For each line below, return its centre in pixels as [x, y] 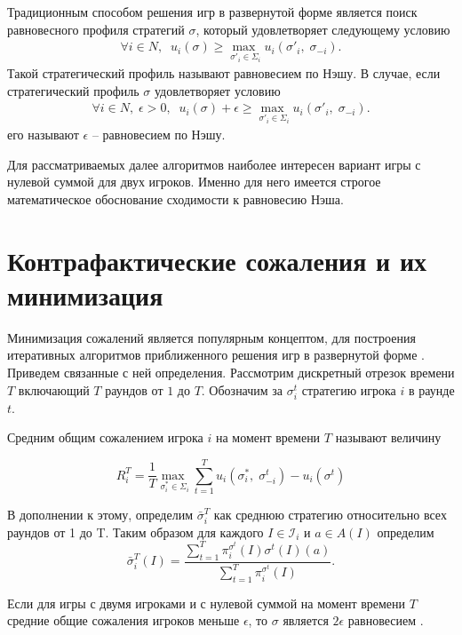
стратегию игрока [349, 389]
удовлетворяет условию [217, 90]
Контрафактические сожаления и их [217, 260]
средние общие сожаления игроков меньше [123, 620]
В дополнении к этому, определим [100, 515]
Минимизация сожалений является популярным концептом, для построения [211, 337]
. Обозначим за [242, 389]
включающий [54, 389]
